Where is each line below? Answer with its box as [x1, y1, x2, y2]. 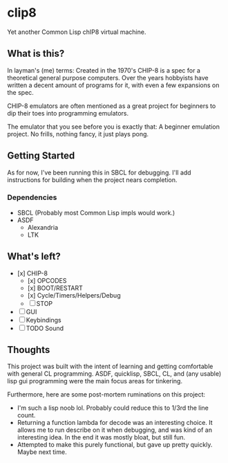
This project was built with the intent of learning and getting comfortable [7, 362, 213, 371]
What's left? [7, 251, 61, 262]
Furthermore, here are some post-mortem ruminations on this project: [7, 390, 206, 399]
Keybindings [26, 316, 61, 324]
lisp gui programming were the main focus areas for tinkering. [7, 377, 183, 385]
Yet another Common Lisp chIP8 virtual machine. [7, 28, 146, 36]
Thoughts [7, 344, 50, 356]
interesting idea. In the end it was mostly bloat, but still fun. [17, 433, 185, 442]
